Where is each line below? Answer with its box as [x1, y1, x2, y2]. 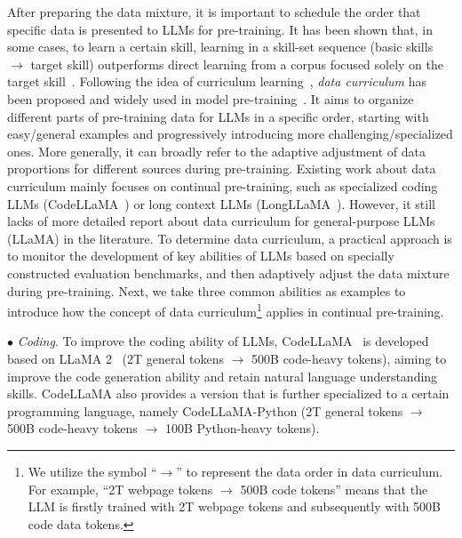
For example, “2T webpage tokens [28, 479, 213, 498]
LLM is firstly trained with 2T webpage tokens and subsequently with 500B [28, 497, 442, 516]
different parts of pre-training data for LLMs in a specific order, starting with [7, 107, 429, 125]
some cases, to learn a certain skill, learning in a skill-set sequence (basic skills [7, 37, 434, 56]
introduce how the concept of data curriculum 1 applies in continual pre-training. [7, 300, 444, 320]
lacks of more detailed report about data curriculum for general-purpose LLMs [7, 212, 435, 230]
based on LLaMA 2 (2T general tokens [7, 349, 225, 367]
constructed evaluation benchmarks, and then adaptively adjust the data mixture [7, 263, 450, 282]
